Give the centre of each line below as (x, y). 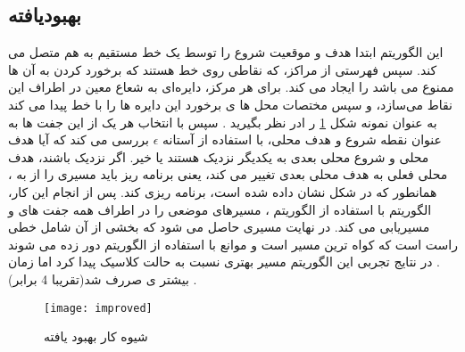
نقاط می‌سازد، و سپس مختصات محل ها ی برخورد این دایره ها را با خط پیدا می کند (230, 104)
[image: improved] (98, 308)
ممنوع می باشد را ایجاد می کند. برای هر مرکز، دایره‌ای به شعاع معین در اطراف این (231, 87)
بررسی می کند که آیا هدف (79, 139)
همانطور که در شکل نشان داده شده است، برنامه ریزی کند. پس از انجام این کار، (223, 191)
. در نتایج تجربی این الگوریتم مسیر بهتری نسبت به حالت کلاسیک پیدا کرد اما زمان (224, 262)
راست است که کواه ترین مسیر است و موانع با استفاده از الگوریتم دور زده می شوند (233, 244)
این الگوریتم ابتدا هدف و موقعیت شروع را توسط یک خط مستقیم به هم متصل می (226, 52)
